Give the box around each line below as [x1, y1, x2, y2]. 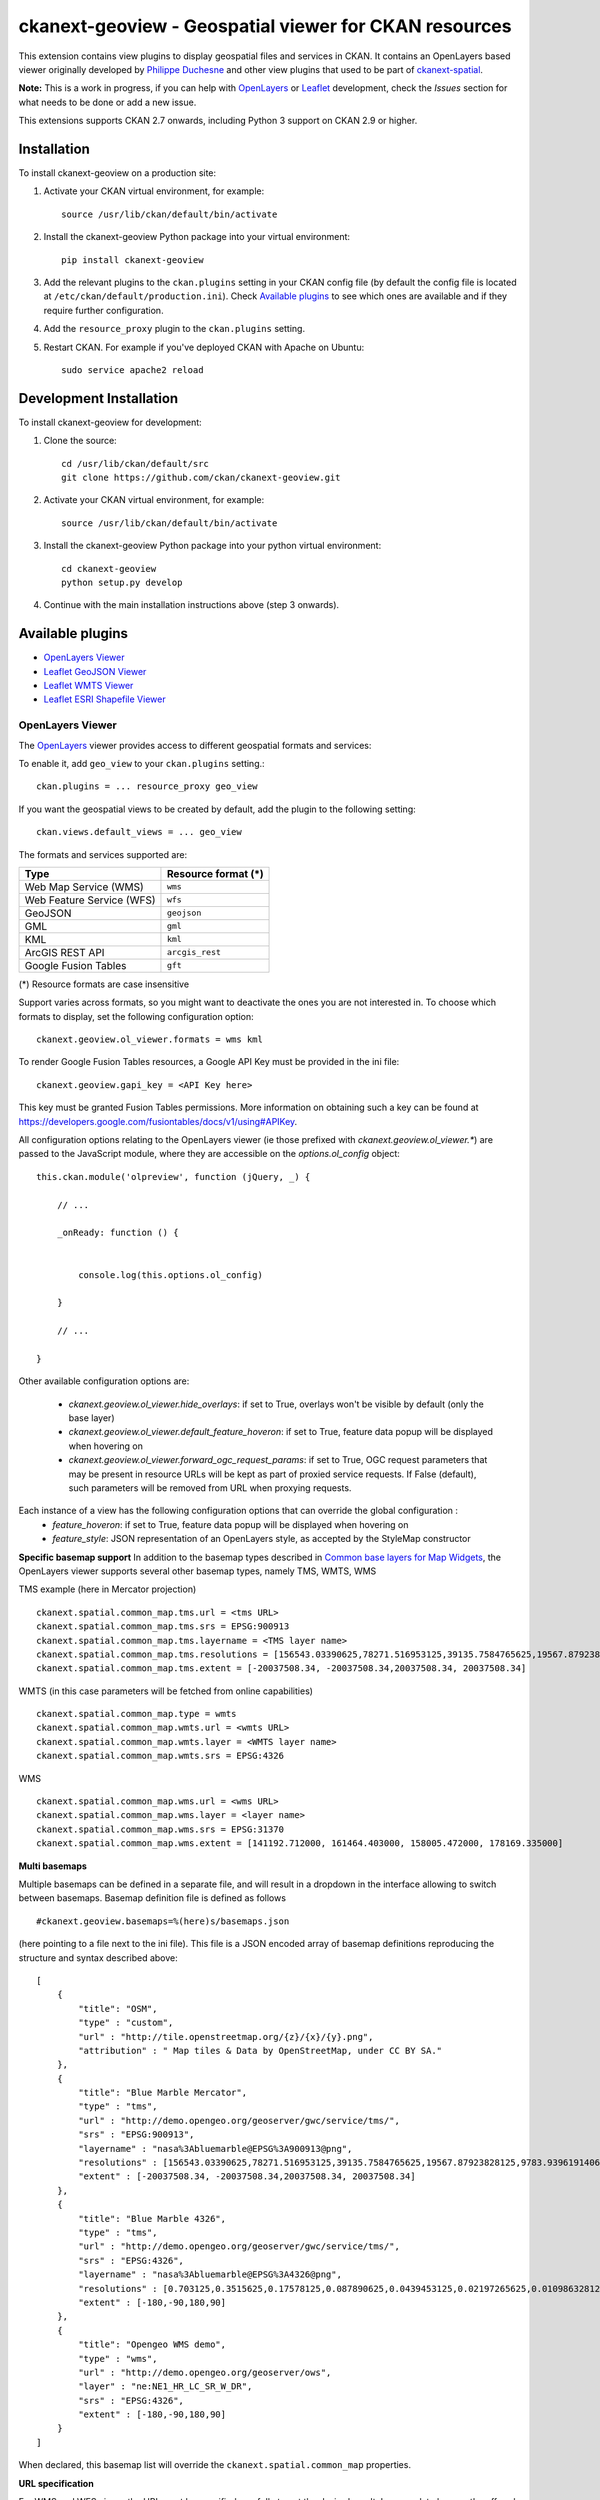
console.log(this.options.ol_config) [78, 1269, 264, 1280]
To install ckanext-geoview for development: [18, 416, 202, 428]
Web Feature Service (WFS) [24, 893, 156, 907]
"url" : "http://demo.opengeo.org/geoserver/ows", [78, 2366, 332, 2378]
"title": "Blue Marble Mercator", [78, 2087, 248, 2099]
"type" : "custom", [78, 2017, 174, 2029]
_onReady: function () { [56, 1227, 179, 1239]
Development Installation [18, 390, 179, 407]
